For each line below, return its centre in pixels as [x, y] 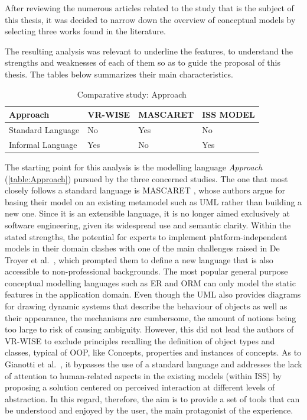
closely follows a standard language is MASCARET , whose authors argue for [145, 190]
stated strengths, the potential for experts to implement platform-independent [146, 236]
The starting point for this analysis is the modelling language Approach [134, 167]
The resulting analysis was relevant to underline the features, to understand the [149, 51]
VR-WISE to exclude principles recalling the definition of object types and [140, 340]
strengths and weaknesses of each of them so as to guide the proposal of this [143, 62]
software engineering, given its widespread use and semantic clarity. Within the [148, 224]
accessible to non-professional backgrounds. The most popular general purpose [146, 271]
